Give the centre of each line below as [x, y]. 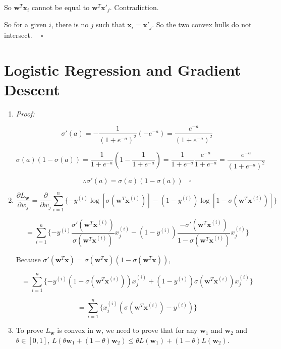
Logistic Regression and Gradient [123, 69]
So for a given [25, 24]
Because [28, 259]
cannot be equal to [61, 7]
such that [110, 24]
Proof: [25, 113]
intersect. [18, 35]
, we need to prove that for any [150, 330]
